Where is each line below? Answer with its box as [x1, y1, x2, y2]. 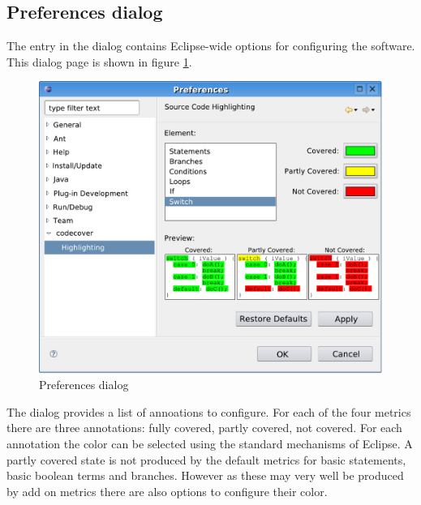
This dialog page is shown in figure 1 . [6, 53, 192, 70]
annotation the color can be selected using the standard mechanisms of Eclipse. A [6, 435, 413, 452]
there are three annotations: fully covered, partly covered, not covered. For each [6, 419, 402, 436]
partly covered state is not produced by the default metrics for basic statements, [6, 451, 406, 468]
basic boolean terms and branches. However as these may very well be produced [6, 467, 404, 484]
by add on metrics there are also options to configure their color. [6, 482, 328, 499]
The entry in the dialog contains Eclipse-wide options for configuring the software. [6, 37, 415, 54]
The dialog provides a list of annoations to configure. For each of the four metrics [6, 403, 411, 420]
